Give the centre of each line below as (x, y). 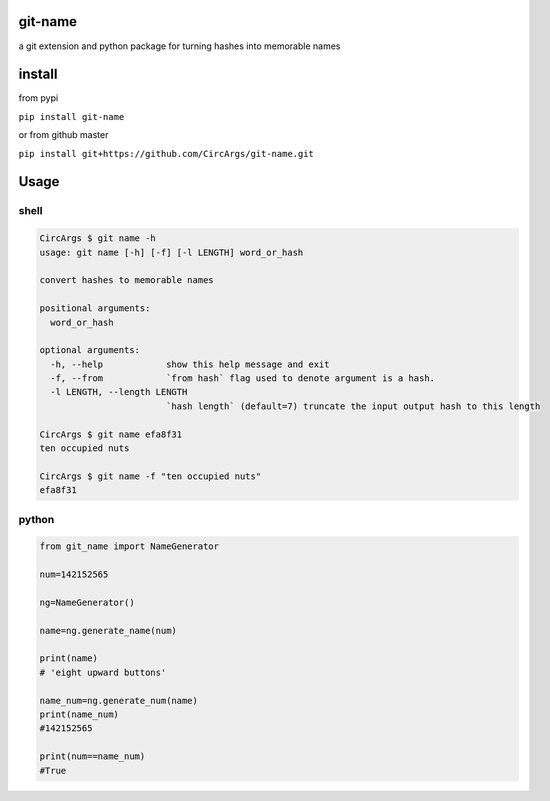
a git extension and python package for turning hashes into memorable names (179, 46)
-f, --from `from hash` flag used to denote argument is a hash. (242, 378)
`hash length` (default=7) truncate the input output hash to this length (353, 406)
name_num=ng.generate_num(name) (119, 700)
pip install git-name (71, 116)
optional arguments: (89, 350)
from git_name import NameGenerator (129, 546)
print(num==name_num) (92, 756)
